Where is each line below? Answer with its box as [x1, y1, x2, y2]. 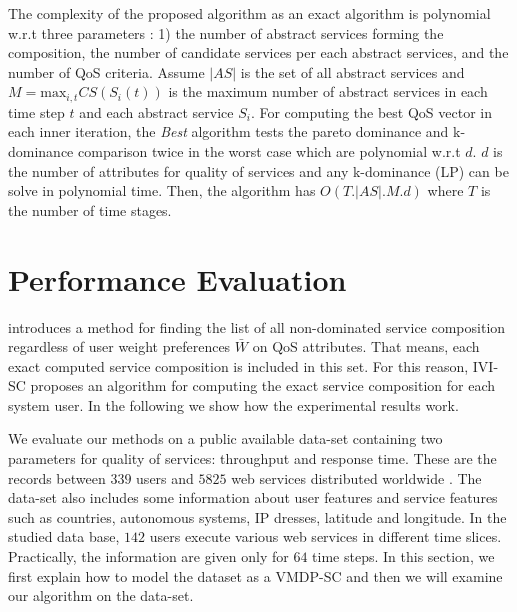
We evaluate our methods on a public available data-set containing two [8, 428, 443, 449]
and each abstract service [79, 101, 234, 122]
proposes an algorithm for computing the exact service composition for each [30, 375, 495, 396]
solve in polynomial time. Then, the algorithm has [8, 180, 316, 201]
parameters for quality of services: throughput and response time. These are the [8, 448, 497, 469]
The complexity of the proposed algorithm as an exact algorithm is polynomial [8, 3, 491, 23]
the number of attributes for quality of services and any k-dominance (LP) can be [8, 160, 509, 181]
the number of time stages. [8, 199, 172, 220]
